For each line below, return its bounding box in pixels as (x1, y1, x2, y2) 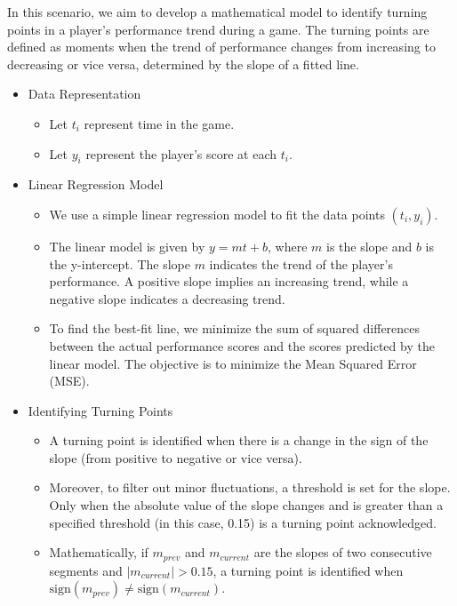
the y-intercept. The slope (49, 254, 190, 273)
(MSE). (49, 371, 90, 390)
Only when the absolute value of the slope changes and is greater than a (49, 496, 444, 514)
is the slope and (326, 236, 413, 255)
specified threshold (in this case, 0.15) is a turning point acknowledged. (49, 513, 437, 531)
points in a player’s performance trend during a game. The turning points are (7, 20, 429, 38)
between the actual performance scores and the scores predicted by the (49, 336, 435, 355)
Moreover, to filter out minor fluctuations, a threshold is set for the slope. (49, 478, 451, 497)
